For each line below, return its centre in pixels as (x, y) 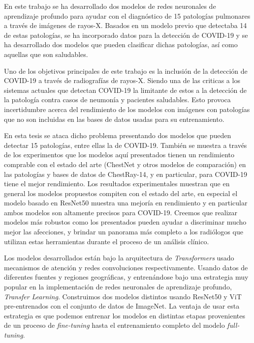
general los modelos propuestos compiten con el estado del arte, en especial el (121, 193)
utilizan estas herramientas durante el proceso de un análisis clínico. (107, 241)
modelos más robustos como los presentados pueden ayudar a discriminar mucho (125, 222)
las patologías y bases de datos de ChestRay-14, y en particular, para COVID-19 (126, 174)
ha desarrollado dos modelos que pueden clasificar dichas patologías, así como (121, 44)
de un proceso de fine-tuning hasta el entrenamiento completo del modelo (114, 325)
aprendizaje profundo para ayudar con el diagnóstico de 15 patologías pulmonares (127, 15)
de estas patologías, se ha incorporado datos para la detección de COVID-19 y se (126, 35)
